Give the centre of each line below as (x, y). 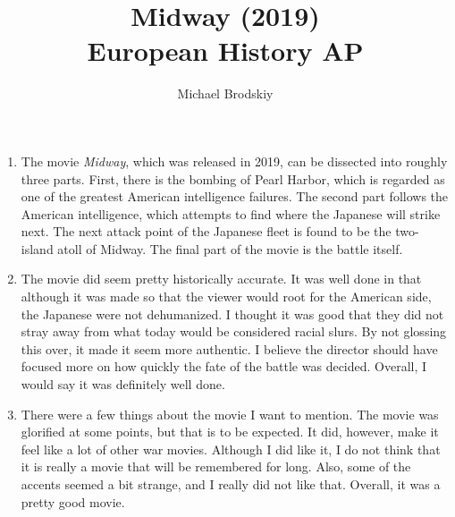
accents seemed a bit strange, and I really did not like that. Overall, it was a (231, 484)
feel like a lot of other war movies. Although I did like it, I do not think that (231, 449)
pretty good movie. (73, 501)
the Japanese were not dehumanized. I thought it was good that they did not (232, 314)
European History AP (225, 51)
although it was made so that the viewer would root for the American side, (226, 297)
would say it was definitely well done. (123, 384)
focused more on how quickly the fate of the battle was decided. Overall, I (224, 366)
